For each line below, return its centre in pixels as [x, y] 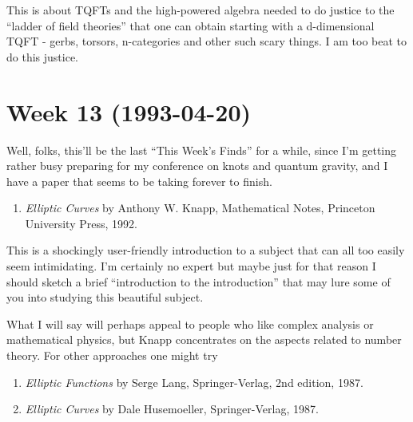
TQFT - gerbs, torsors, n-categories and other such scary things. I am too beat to [207, 41]
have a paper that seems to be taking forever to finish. [139, 181]
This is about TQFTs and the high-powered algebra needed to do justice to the [201, 10]
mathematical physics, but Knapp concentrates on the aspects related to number [204, 339]
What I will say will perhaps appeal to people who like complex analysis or [190, 323]
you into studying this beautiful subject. [105, 297]
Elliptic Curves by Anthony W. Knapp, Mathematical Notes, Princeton [200, 208]
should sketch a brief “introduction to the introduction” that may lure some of [199, 281]
